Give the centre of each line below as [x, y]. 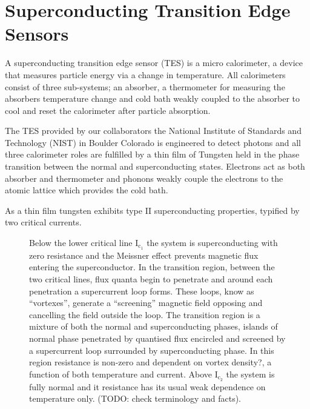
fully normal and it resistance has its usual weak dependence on [147, 386]
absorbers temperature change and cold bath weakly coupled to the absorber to [152, 98]
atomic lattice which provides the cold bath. [87, 190]
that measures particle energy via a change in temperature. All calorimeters [145, 74]
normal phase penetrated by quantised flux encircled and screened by [157, 338]
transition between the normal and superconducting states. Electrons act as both [155, 166]
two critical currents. [43, 222]
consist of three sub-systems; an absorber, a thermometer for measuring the [145, 86]
